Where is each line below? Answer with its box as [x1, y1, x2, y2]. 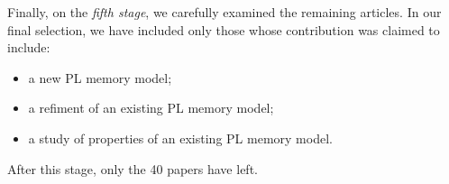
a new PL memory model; [28, 68, 172, 87]
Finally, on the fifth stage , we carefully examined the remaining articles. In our [7, 3, 442, 21]
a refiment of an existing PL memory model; [28, 98, 274, 117]
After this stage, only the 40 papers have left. [7, 159, 258, 178]
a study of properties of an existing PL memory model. [28, 128, 333, 147]
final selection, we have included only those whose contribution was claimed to [7, 20, 440, 39]
